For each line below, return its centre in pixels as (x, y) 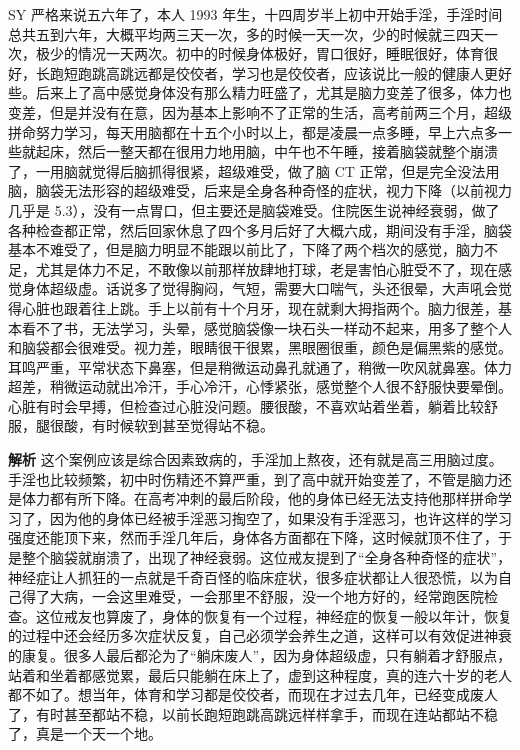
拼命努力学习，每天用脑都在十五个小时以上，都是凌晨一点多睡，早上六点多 (253, 131)
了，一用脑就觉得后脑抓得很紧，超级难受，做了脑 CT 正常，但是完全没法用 (254, 170)
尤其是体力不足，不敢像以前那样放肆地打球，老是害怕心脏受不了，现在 (266, 268)
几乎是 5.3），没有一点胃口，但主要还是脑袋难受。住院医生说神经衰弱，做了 (254, 209)
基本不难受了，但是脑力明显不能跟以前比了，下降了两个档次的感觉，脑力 (246, 249)
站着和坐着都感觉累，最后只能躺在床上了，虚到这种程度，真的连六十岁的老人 (260, 674)
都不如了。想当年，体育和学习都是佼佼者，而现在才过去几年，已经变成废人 (253, 694)
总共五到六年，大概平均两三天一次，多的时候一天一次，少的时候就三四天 (246, 33)
